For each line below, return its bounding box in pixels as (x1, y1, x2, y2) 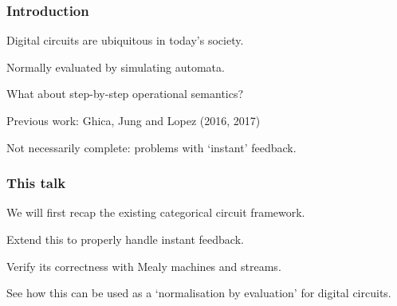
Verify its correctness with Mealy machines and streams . (6, 257, 281, 274)
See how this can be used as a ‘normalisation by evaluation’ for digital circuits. (6, 284, 391, 301)
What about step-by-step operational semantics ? (6, 85, 244, 102)
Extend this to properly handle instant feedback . (6, 231, 244, 247)
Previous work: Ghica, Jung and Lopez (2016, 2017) (6, 112, 261, 128)
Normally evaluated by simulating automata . (6, 58, 225, 75)
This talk (6, 173, 66, 193)
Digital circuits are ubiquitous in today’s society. (6, 32, 244, 49)
